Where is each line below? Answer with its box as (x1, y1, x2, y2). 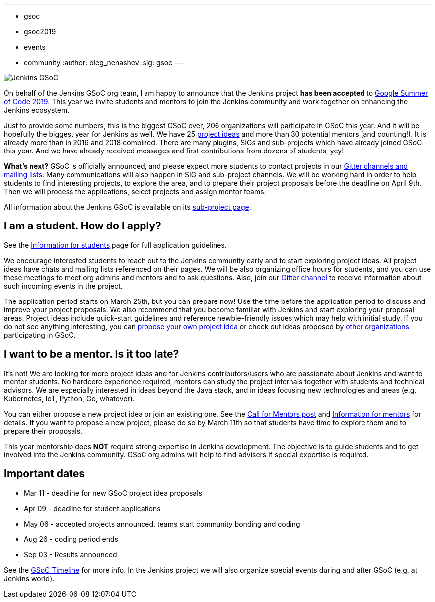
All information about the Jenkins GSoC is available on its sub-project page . (4, 203, 251, 211)
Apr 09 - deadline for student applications (24, 504, 161, 513)
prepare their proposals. (4, 426, 83, 435)
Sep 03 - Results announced (24, 550, 117, 559)
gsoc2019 (24, 27, 56, 36)
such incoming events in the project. (4, 281, 123, 290)
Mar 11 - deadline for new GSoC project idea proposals (24, 488, 202, 497)
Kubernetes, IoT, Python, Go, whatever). (4, 394, 135, 403)
